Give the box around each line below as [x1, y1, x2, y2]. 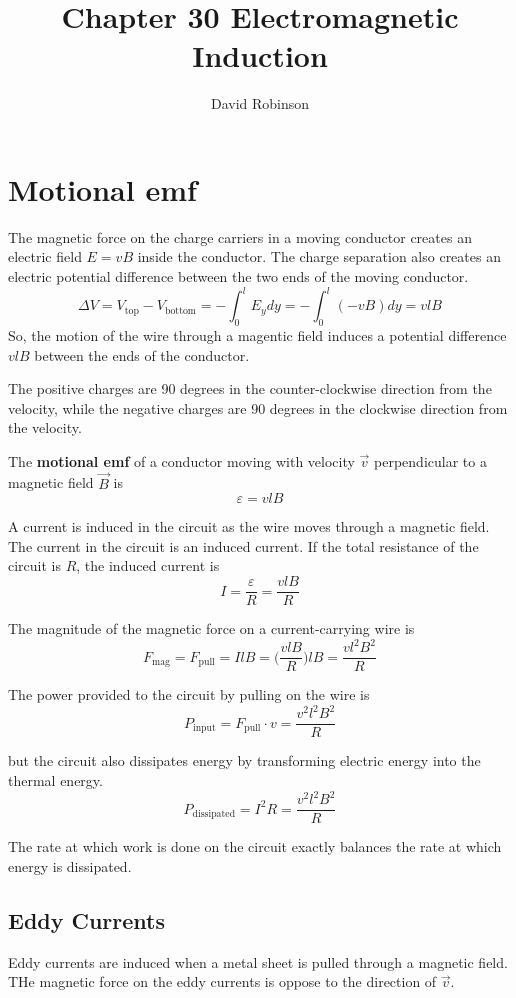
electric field [8, 246, 82, 267]
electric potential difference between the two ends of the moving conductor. [8, 266, 469, 287]
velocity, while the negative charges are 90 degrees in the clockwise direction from [8, 397, 508, 418]
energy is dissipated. [8, 855, 132, 876]
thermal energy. [8, 770, 103, 791]
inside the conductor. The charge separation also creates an [137, 246, 501, 267]
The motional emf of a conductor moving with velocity [8, 450, 355, 471]
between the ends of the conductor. [34, 344, 250, 365]
